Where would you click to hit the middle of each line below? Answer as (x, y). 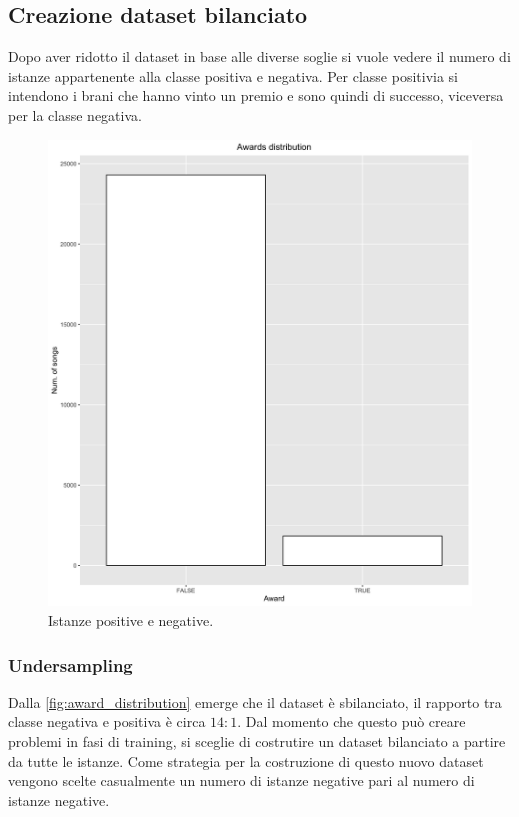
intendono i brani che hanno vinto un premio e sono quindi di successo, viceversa (256, 95)
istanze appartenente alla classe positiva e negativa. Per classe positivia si (233, 75)
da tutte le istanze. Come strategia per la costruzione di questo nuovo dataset (246, 760)
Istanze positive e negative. (131, 620)
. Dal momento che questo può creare (351, 721)
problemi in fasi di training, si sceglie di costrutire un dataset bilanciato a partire (257, 741)
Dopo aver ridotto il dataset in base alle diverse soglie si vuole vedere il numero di (259, 56)
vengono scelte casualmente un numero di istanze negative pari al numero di (241, 780)
